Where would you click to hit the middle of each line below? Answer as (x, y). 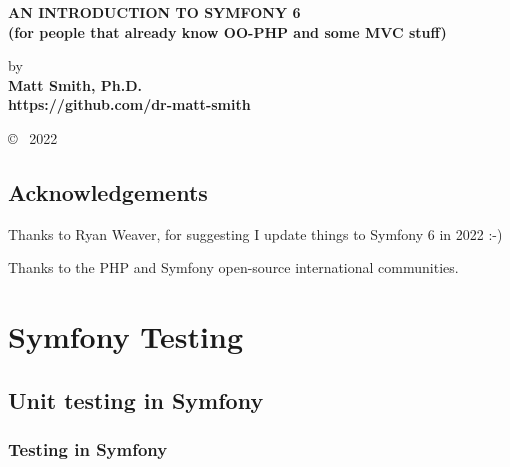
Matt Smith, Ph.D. (75, 84)
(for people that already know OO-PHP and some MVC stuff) (227, 31)
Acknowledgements (108, 191)
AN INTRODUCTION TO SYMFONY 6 (154, 12)
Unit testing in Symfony (136, 399)
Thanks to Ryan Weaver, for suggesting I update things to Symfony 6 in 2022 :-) (255, 233)
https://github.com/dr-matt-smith (129, 104)
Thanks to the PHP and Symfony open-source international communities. (233, 267)
